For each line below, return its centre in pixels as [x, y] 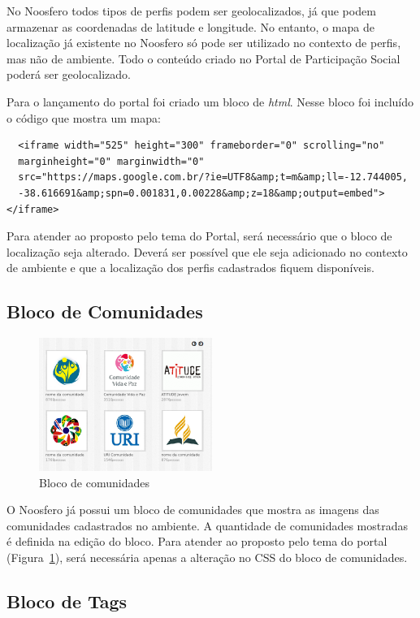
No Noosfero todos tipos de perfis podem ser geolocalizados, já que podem [191, 11]
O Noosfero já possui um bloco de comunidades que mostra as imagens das [193, 510]
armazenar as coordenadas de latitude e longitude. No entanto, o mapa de [191, 26]
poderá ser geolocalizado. [69, 74]
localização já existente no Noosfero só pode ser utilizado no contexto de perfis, [204, 43]
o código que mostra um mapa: [84, 117]
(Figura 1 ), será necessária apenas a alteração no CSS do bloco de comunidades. [207, 557]
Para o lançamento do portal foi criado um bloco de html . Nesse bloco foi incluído [210, 101]
